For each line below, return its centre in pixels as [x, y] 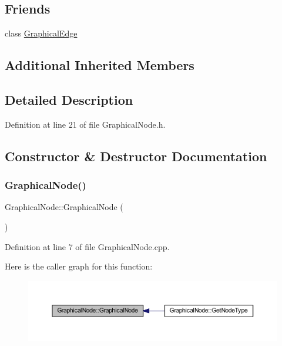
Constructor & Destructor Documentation [136, 156]
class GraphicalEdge [41, 33]
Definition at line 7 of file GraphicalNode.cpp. [87, 246]
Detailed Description [69, 99]
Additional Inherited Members [100, 65]
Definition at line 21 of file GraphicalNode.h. [85, 124]
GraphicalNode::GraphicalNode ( [64, 207]
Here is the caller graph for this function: [79, 266]
